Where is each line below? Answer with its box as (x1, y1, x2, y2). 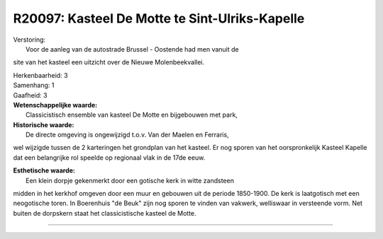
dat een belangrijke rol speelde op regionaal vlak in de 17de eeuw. (13, 153, 206, 162)
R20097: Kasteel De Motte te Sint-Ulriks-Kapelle (13, 11, 305, 26)
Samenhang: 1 (13, 81, 55, 90)
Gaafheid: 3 (13, 91, 48, 99)
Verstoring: (13, 35, 46, 44)
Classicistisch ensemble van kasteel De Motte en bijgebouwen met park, (26, 110, 238, 119)
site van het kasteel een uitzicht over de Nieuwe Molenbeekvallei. (13, 58, 205, 66)
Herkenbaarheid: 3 (13, 71, 68, 79)
